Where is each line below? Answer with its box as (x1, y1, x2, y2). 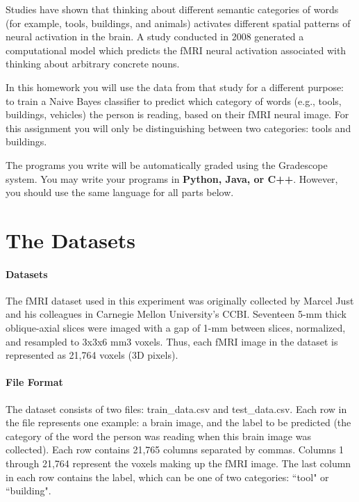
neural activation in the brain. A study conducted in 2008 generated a (6, 29, 304, 44)
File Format (6, 375, 63, 389)
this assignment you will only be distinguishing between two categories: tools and (6, 120, 351, 135)
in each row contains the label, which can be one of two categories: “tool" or (6, 469, 329, 484)
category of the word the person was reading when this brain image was (6, 428, 311, 443)
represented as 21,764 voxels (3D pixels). (6, 348, 178, 362)
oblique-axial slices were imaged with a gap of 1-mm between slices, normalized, (6, 321, 346, 335)
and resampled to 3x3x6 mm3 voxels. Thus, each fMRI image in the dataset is (6, 334, 338, 348)
